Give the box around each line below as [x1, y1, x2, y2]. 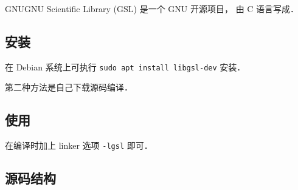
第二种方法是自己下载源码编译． [5, 81, 133, 93]
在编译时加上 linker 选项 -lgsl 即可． [5, 139, 153, 152]
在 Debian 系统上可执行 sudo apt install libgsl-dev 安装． [5, 60, 246, 73]
